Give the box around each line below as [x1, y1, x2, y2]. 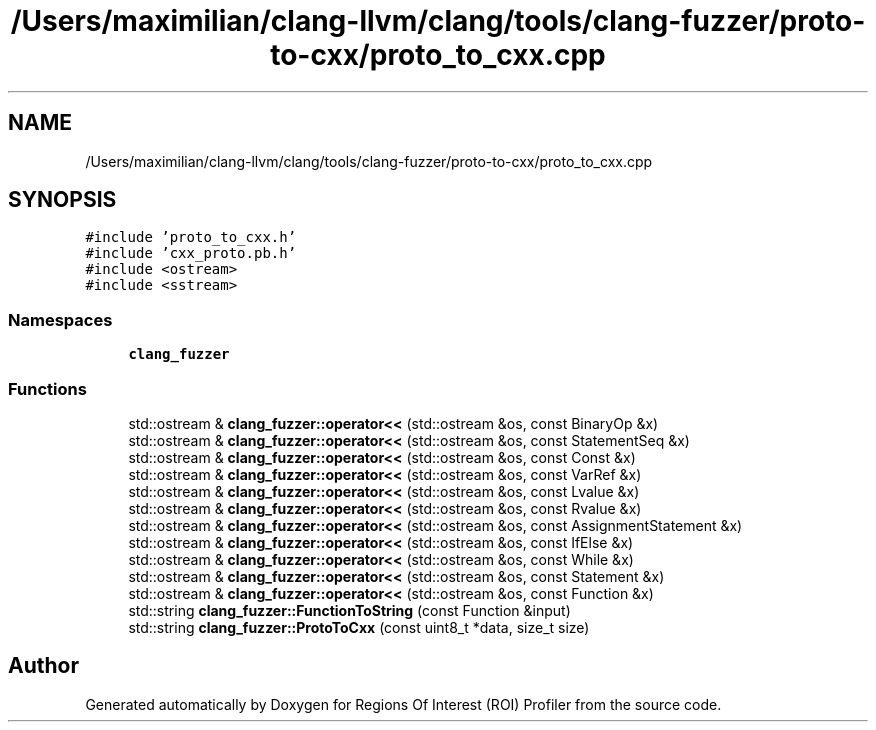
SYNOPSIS [8, 187, 117, 213]
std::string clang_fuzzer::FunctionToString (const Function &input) [128, 601, 571, 619]
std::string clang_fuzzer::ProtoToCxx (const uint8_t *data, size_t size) [128, 618, 590, 636]
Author [8, 653, 79, 679]
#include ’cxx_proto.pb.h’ [85, 245, 297, 262]
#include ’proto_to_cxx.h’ [85, 229, 297, 246]
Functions [8, 378, 87, 399]
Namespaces [8, 309, 113, 330]
